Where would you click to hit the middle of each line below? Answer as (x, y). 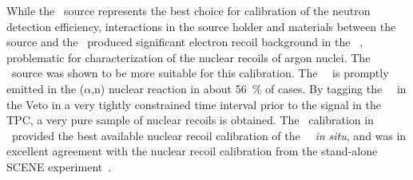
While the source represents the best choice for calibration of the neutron (189, 10)
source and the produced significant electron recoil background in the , (185, 42)
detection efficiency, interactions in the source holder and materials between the (201, 26)
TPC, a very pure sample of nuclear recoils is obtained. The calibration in (190, 120)
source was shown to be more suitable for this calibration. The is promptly (200, 73)
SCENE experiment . (59, 166)
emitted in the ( (46, 88)
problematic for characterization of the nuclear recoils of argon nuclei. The (189, 57)
